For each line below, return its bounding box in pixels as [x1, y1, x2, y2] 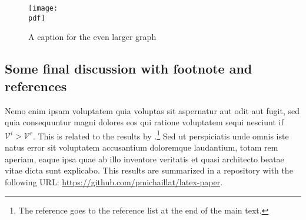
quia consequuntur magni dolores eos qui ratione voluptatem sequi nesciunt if [5, 116, 284, 128]
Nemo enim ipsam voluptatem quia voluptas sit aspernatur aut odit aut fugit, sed [5, 104, 300, 116]
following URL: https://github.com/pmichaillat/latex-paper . [5, 175, 223, 188]
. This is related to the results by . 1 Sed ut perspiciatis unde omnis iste [32, 128, 289, 142]
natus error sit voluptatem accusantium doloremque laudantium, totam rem [5, 141, 278, 153]
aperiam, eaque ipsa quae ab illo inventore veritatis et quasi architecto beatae [5, 152, 284, 165]
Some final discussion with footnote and [5, 59, 252, 78]
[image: [28, 4, 58, 12]
